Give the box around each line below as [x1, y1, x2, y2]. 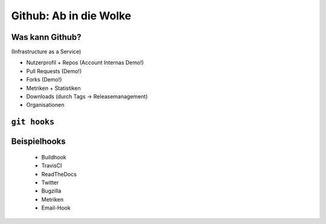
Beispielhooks [11, 136, 66, 147]
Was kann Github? [11, 32, 81, 42]
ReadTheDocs [41, 170, 77, 178]
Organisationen [26, 101, 65, 109]
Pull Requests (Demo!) [26, 67, 82, 75]
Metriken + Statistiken [26, 85, 81, 92]
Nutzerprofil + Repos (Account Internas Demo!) [26, 59, 144, 66]
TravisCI [41, 162, 62, 169]
